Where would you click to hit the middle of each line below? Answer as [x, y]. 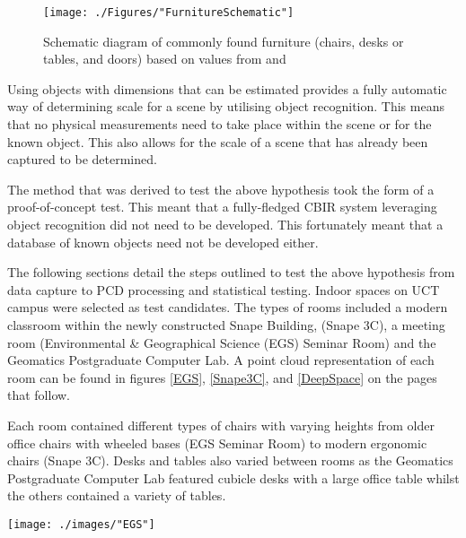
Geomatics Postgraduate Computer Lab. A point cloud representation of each [221, 360]
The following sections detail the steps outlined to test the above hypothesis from [231, 272]
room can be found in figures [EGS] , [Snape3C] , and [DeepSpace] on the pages [222, 377]
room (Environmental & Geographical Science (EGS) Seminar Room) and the [222, 342]
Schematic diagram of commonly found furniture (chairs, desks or [224, 41]
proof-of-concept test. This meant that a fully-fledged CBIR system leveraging [222, 207]
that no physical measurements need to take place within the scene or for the [220, 124]
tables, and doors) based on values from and [165, 59]
